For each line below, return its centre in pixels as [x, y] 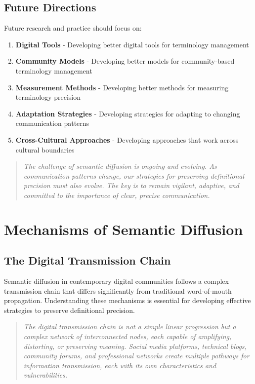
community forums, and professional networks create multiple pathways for [136, 356]
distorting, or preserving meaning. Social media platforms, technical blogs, [135, 346]
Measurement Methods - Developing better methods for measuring [122, 87]
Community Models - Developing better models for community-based [125, 61]
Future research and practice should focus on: [73, 28]
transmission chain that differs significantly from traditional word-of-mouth [118, 290]
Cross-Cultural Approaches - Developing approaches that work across [127, 139]
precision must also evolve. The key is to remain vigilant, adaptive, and [131, 185]
